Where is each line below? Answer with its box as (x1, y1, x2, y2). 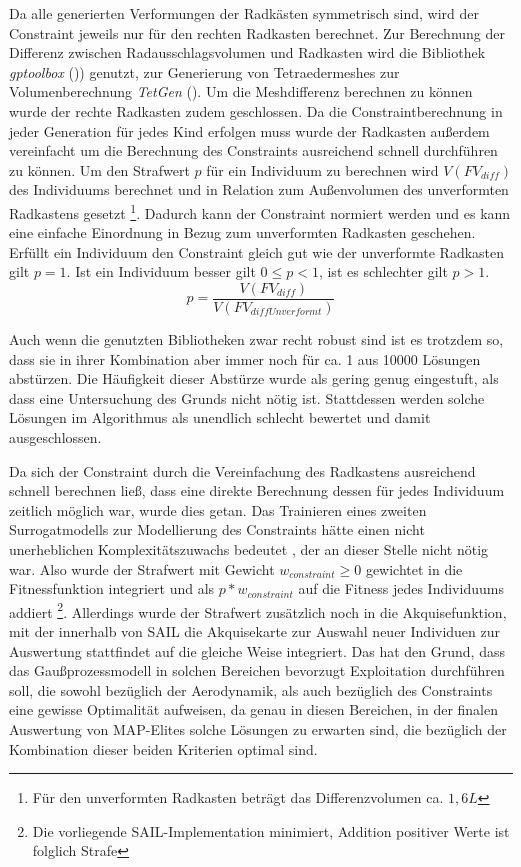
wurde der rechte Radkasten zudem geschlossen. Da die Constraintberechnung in (9, 100, 503, 121)
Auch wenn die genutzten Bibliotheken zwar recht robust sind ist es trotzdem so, (9, 329, 504, 350)
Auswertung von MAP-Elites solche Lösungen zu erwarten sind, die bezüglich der (9, 718, 507, 739)
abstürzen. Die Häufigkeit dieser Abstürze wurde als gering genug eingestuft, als (9, 368, 499, 389)
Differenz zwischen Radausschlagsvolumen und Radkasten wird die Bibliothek (9, 42, 486, 63)
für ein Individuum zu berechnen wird (206, 159, 439, 180)
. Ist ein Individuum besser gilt (66, 261, 256, 282)
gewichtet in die (365, 558, 463, 579)
